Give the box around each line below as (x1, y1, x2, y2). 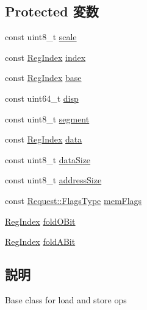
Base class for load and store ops (5, 293, 127, 306)
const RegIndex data (5, 133, 82, 146)
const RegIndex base (5, 71, 82, 84)
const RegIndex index (5, 51, 86, 63)
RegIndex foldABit (5, 235, 76, 248)
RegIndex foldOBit (5, 214, 76, 227)
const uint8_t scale (5, 30, 77, 43)
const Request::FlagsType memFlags (5, 194, 142, 206)
